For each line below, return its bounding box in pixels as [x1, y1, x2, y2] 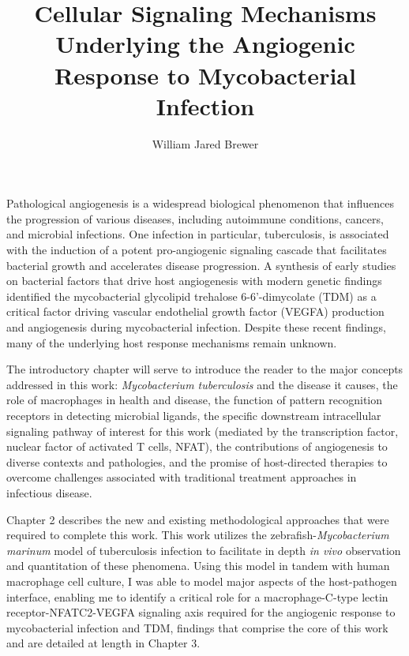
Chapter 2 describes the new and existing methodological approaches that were [6, 511, 389, 527]
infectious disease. [6, 484, 92, 500]
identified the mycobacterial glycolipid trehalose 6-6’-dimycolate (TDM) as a [6, 287, 377, 304]
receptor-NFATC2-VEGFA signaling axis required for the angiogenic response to [6, 604, 396, 620]
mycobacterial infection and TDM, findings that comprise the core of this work [6, 619, 388, 635]
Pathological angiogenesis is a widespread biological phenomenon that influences [6, 195, 395, 212]
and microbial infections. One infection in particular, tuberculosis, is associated [6, 226, 389, 242]
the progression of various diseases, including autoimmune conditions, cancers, [6, 210, 384, 227]
